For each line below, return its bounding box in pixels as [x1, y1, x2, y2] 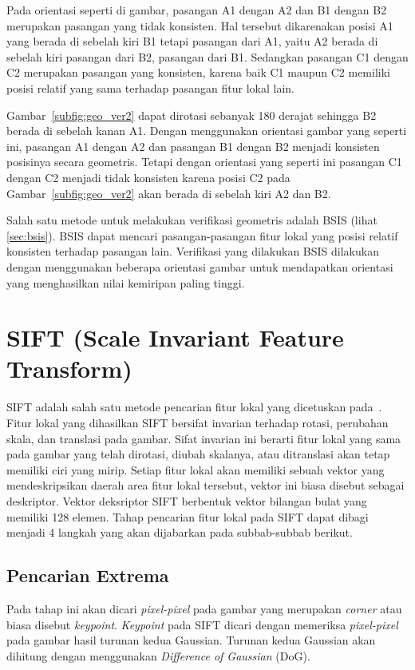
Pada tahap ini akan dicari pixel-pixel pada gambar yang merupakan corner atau [6, 600, 402, 616]
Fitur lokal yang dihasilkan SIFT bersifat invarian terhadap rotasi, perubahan [6, 414, 389, 430]
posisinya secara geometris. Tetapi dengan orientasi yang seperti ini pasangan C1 [6, 153, 402, 170]
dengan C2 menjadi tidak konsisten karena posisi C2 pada [6, 168, 290, 185]
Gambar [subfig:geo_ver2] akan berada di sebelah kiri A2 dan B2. [6, 184, 331, 201]
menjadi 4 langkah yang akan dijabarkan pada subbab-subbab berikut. [6, 524, 353, 541]
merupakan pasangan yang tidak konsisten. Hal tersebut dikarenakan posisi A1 [6, 17, 393, 34]
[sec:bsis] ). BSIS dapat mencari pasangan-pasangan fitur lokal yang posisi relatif [6, 227, 398, 244]
